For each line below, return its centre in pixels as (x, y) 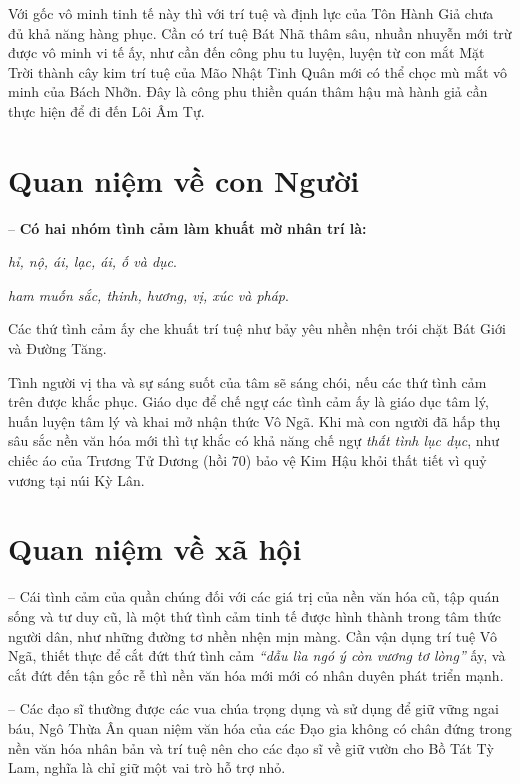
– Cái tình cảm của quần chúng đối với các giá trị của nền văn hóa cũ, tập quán (254, 596)
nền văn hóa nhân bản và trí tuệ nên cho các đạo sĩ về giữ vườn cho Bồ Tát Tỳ (251, 747)
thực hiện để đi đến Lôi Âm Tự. (106, 110)
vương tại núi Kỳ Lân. (76, 479)
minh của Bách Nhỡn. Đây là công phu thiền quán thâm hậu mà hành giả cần (248, 91)
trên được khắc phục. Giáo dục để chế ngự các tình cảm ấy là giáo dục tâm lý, (248, 401)
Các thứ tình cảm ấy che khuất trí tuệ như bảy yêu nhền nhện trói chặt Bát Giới (257, 328)
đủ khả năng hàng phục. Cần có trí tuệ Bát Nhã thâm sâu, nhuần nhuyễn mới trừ (260, 32)
